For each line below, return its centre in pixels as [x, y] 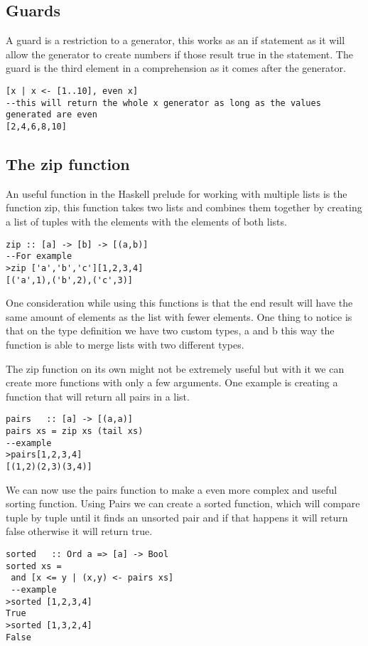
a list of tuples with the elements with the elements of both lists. [146, 221]
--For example [39, 256]
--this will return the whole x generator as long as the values [163, 103]
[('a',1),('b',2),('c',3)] [69, 280]
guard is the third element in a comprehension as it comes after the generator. [176, 68]
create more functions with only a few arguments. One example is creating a [172, 382]
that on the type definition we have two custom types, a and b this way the [170, 330]
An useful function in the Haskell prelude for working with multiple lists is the [177, 193]
